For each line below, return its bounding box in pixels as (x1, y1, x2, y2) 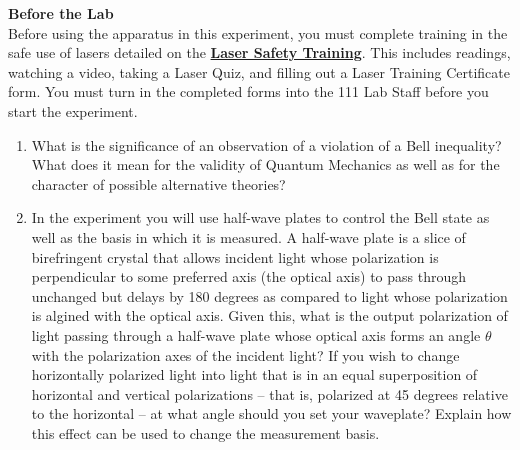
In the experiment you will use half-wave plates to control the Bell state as (31, 207, 490, 228)
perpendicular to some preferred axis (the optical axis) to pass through (31, 266, 467, 287)
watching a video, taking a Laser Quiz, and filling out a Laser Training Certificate (8, 61, 510, 82)
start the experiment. (8, 100, 138, 121)
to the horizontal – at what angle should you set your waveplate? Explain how (31, 403, 512, 424)
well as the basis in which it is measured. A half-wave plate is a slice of (31, 226, 466, 247)
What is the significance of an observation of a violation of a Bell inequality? (31, 134, 502, 155)
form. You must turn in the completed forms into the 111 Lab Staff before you (8, 81, 489, 102)
